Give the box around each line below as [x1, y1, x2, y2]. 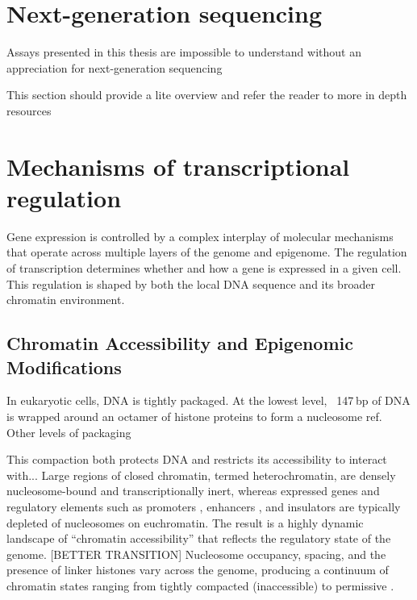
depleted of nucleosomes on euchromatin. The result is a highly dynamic [6, 514, 364, 531]
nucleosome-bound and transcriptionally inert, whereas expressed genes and [6, 482, 380, 499]
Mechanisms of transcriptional [6, 149, 350, 182]
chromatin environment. [6, 291, 125, 308]
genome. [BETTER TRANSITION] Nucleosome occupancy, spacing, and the [6, 545, 386, 562]
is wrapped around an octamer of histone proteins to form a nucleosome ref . [6, 407, 382, 424]
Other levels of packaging [6, 423, 131, 440]
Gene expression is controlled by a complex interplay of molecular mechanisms [6, 227, 394, 244]
